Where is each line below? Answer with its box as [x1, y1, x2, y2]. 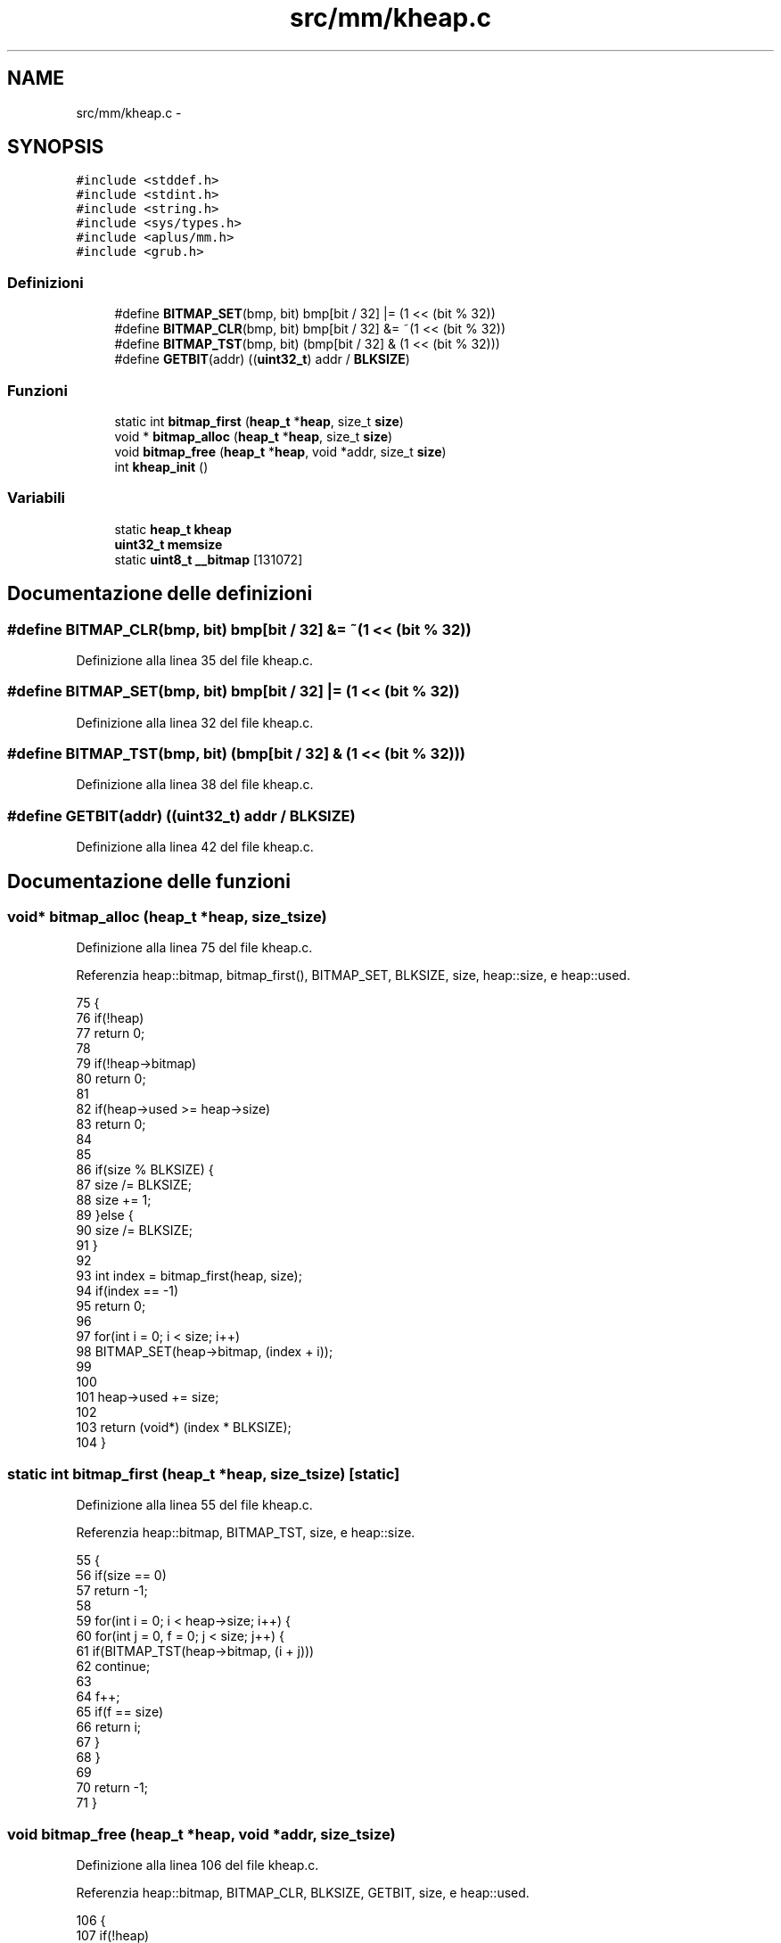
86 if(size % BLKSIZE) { [76, 1162, 214, 1178]
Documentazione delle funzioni [7, 869, 291, 893]
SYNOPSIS [7, 136, 104, 159]
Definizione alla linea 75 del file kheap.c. [76, 940, 313, 956]
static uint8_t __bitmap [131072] [114, 551, 303, 567]
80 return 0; [76, 1071, 146, 1087]
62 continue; [76, 1659, 151, 1675]
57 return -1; [76, 1583, 148, 1599]
